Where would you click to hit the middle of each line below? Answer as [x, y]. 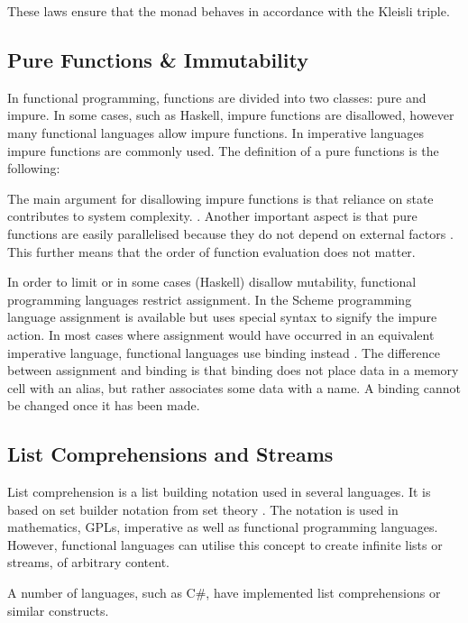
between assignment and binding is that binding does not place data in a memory [233, 370]
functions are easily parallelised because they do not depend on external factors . [230, 233]
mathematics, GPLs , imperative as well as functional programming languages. [223, 527]
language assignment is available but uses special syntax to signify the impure [222, 317]
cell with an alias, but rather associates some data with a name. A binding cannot [234, 387]
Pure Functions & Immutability [158, 59]
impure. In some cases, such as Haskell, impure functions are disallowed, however [231, 115]
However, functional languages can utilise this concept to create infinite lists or [225, 544]
